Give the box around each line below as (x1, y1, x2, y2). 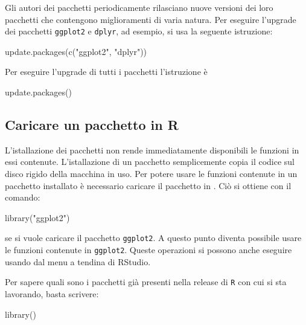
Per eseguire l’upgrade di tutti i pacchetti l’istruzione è (5, 65, 208, 78)
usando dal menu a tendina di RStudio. (5, 255, 151, 268)
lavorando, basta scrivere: (5, 287, 99, 300)
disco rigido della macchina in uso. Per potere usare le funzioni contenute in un (5, 167, 298, 180)
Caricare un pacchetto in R (5, 115, 179, 134)
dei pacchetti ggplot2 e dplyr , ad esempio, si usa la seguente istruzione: (5, 25, 273, 37)
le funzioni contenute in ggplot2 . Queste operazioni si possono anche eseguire (5, 243, 292, 256)
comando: (5, 191, 40, 204)
